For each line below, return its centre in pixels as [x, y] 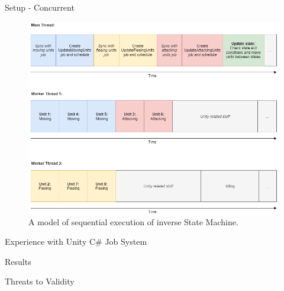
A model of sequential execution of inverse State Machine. [133, 221]
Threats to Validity [40, 281]
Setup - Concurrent [40, 7]
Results [18, 261]
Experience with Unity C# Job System [76, 242]
